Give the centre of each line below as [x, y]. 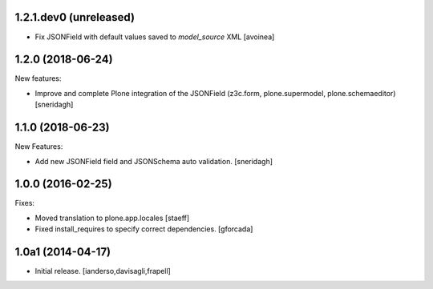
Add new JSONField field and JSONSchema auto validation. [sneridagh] [154, 161]
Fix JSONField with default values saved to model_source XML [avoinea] [155, 37]
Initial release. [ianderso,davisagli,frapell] [103, 271]
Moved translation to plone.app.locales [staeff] [112, 218]
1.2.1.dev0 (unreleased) [75, 17]
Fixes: [25, 203]
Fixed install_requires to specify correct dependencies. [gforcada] [144, 229]
